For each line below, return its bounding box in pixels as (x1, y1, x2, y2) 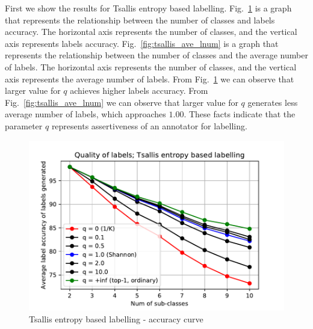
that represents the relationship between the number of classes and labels (5, 13, 275, 26)
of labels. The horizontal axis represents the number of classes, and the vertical (5, 60, 297, 73)
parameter (5, 119, 43, 132)
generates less (247, 96, 298, 108)
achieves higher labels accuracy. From (70, 84, 208, 97)
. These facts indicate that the (184, 108, 296, 120)
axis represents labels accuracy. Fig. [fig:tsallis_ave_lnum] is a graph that (5, 37, 279, 49)
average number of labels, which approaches (5, 108, 166, 120)
